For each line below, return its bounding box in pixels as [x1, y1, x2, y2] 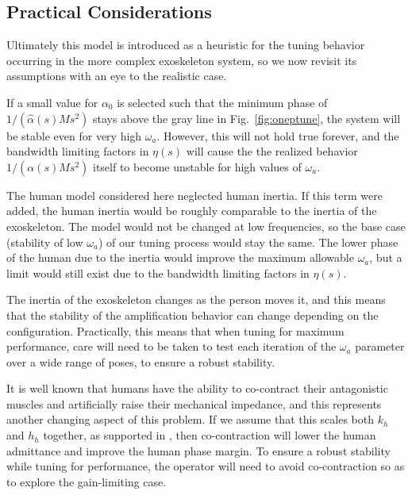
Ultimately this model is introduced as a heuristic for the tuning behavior [6, 36, 365, 53]
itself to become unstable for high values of [93, 158, 302, 175]
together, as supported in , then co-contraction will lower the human [43, 427, 376, 443]
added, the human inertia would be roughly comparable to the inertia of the [6, 202, 377, 219]
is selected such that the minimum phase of [117, 94, 328, 110]
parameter [355, 338, 405, 355]
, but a [369, 249, 402, 266]
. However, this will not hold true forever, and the [156, 127, 399, 144]
